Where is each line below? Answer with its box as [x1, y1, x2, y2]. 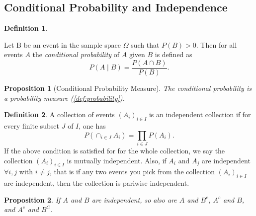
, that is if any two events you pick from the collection [50, 166, 215, 177]
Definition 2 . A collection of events [4, 109, 115, 120]
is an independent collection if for [149, 109, 251, 120]
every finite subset [4, 121, 60, 131]
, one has [79, 121, 106, 131]
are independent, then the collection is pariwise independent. [4, 178, 189, 188]
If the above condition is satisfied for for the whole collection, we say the [4, 145, 225, 155]
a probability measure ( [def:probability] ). [4, 92, 125, 103]
